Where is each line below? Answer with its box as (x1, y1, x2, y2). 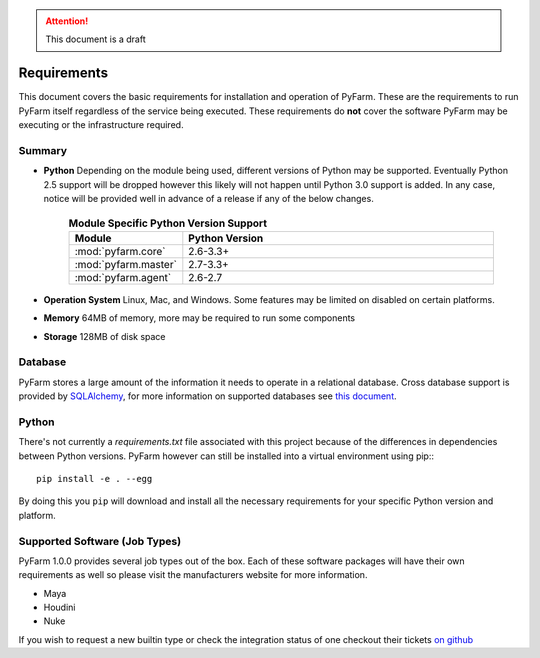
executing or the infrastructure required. (18, 119, 184, 131)
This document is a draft (45, 33, 146, 45)
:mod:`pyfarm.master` (74, 257, 177, 271)
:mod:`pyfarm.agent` (74, 270, 172, 284)
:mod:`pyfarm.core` (74, 244, 166, 258)
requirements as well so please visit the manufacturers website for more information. (18, 569, 368, 581)
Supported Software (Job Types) (18, 534, 182, 548)
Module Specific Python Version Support (68, 216, 267, 230)
